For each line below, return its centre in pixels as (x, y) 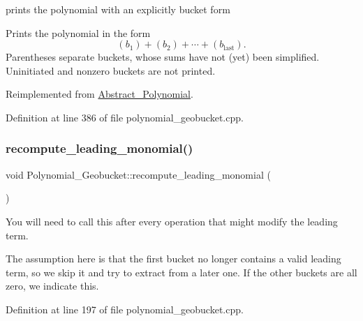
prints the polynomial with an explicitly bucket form (118, 9)
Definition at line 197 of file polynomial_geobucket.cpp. (125, 309)
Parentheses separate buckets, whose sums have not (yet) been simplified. (163, 57)
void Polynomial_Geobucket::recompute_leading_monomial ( (138, 174)
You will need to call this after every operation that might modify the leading (172, 221)
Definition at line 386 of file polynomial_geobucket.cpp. (125, 117)
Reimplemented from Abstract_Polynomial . (99, 94)
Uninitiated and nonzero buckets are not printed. (111, 70)
